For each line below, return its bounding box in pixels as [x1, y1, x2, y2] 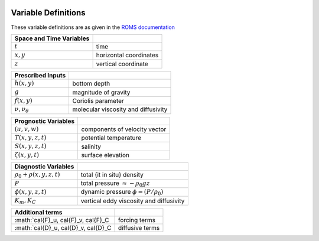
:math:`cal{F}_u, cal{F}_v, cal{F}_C [14, 216, 109, 224]
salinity [81, 142, 102, 151]
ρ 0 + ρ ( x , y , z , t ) [14, 171, 60, 180]
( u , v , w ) [14, 125, 39, 133]
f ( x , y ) [14, 96, 32, 105]
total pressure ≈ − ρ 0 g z [80, 179, 150, 188]
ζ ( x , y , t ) [14, 151, 40, 159]
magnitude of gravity [72, 88, 131, 96]
